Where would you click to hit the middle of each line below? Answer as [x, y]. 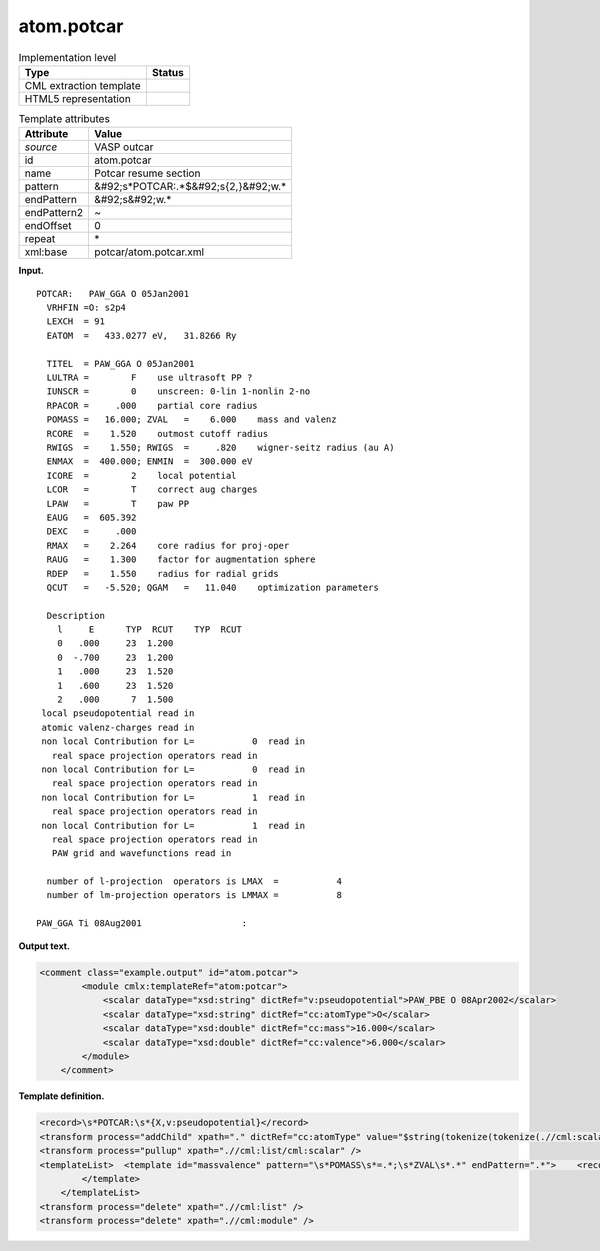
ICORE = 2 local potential [141, 475]
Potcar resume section [147, 173]
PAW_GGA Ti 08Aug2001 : [142, 923]
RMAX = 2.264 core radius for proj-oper [168, 545]
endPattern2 [54, 213]
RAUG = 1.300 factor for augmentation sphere [181, 559]
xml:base [46, 252]
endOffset [48, 226]
